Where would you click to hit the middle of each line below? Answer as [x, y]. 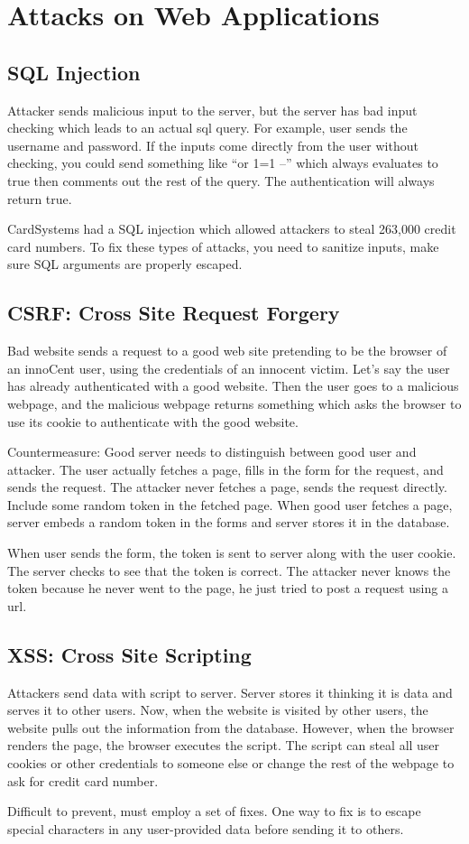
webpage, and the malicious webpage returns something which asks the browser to [234, 403]
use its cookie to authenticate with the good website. [153, 421]
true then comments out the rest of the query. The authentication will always [221, 180]
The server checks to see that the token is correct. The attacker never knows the [229, 570]
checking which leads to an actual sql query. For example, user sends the [207, 128]
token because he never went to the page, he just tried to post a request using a [228, 588]
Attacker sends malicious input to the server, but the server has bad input [212, 110]
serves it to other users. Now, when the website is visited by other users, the [218, 710]
